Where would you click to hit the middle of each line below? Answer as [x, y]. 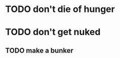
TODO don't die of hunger [60, 9]
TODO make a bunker [39, 50]
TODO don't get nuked [53, 32]
